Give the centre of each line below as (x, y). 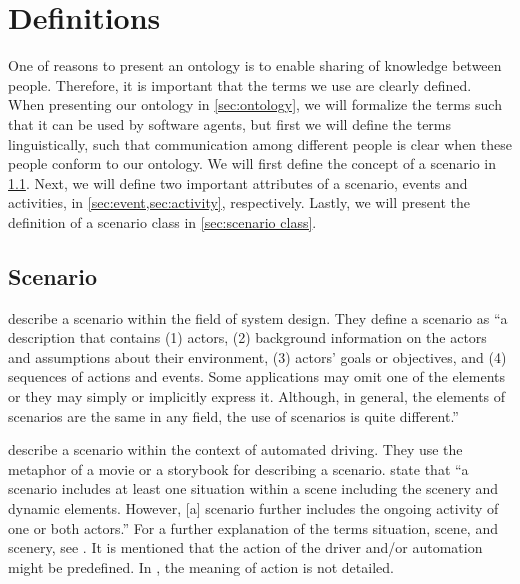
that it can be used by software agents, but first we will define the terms (230, 123)
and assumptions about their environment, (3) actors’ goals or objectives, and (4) (257, 356)
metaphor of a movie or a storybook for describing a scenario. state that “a (238, 468)
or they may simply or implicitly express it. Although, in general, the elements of (257, 396)
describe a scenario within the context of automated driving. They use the (235, 449)
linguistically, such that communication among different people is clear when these (260, 143)
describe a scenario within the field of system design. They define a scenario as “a (258, 317)
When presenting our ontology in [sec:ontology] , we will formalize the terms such (255, 104)
